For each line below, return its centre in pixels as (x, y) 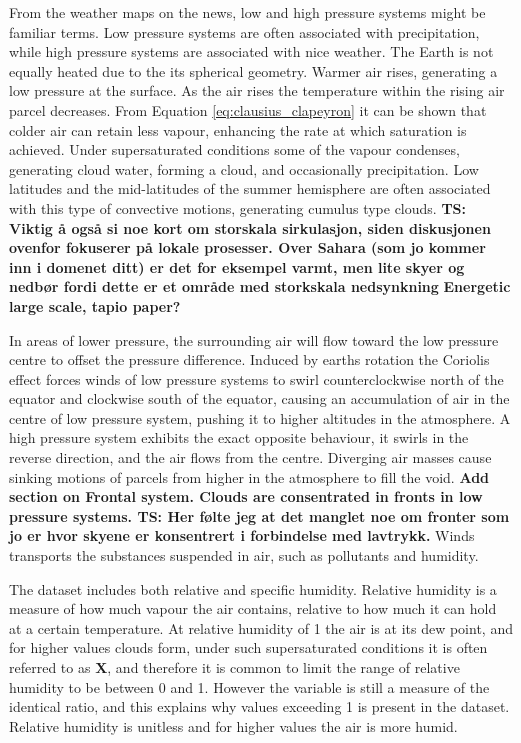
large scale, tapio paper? (95, 305)
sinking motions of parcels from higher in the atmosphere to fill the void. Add (249, 476)
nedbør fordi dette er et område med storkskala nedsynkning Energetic (260, 286)
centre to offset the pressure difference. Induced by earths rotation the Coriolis (249, 359)
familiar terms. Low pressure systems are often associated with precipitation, (244, 31)
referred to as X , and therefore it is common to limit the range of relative (234, 667)
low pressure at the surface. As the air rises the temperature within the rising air (257, 90)
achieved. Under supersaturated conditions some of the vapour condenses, (234, 149)
